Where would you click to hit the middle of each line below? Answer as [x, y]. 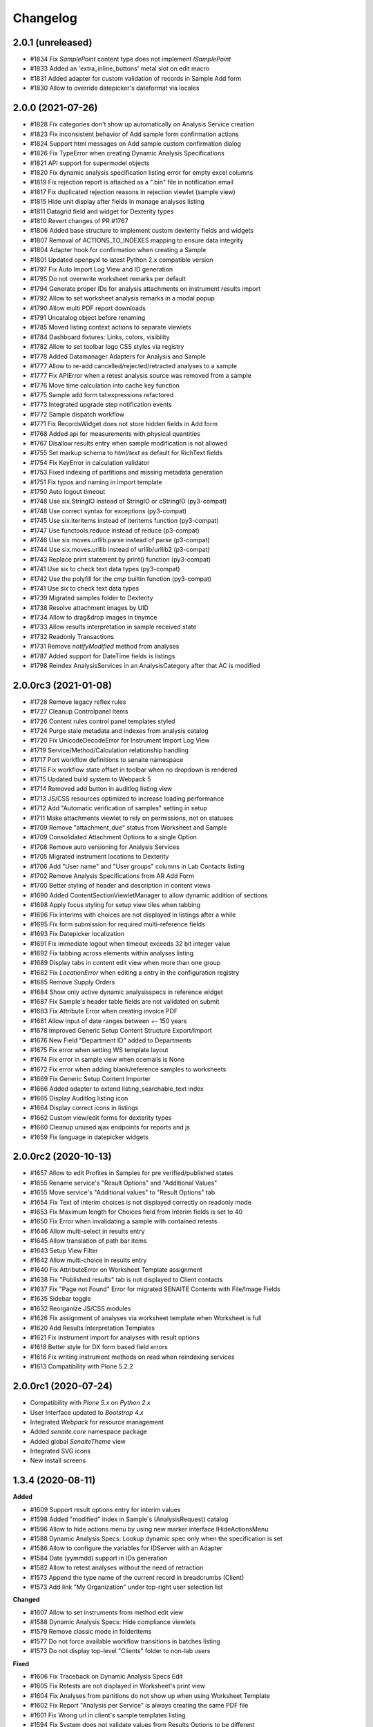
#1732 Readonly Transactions [72, 636]
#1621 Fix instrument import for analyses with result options [115, 1337]
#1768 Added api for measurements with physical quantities [115, 433]
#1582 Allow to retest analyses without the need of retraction [117, 1567]
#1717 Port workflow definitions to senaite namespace [107, 760]
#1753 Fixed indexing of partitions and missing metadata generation [127, 473]
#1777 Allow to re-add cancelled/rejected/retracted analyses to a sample [134, 365]
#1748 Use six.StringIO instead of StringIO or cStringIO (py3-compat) [128, 502]
